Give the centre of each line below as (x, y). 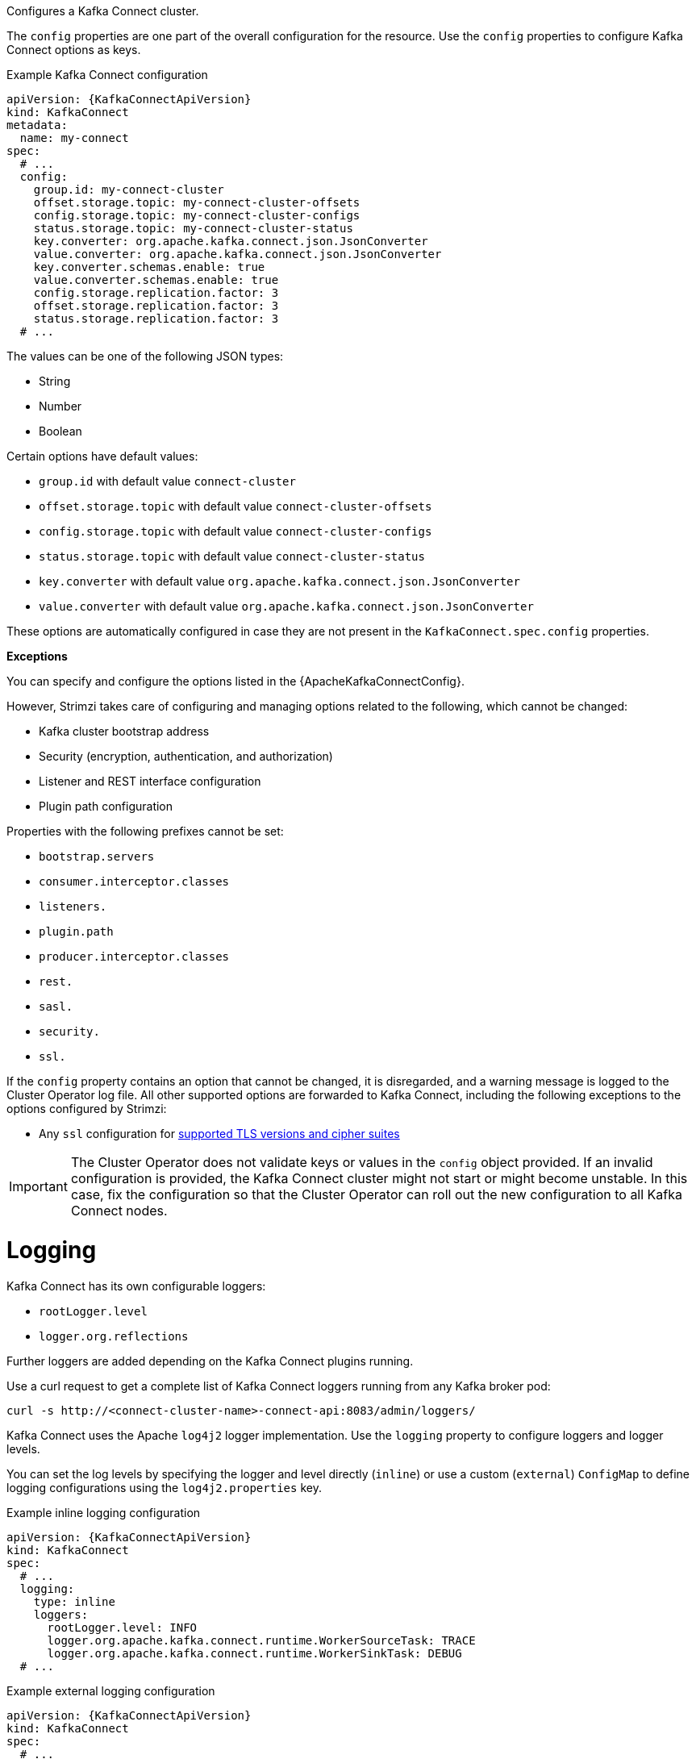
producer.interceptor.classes (134, 957)
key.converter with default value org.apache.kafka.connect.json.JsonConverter (279, 581)
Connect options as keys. (74, 50)
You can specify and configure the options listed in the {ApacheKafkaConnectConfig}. (235, 681)
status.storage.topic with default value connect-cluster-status (232, 556)
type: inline (74, 1601)
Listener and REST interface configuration (150, 781)
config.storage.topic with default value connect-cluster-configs (235, 531)
